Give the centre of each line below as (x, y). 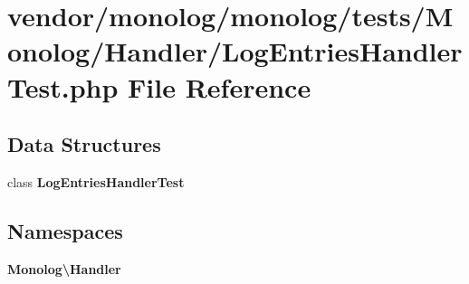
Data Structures (84, 144)
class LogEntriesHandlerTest (96, 181)
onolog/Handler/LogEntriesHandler (235, 51)
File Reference (220, 86)
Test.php (63, 86)
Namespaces (65, 230)
